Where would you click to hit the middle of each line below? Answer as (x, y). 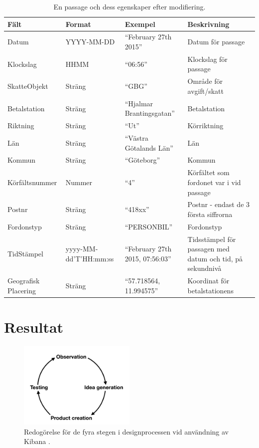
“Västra (136, 138)
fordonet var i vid (214, 182)
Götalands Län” (149, 147)
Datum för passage (216, 42)
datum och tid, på (215, 258)
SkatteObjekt (28, 86)
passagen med (208, 249)
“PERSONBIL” (149, 226)
